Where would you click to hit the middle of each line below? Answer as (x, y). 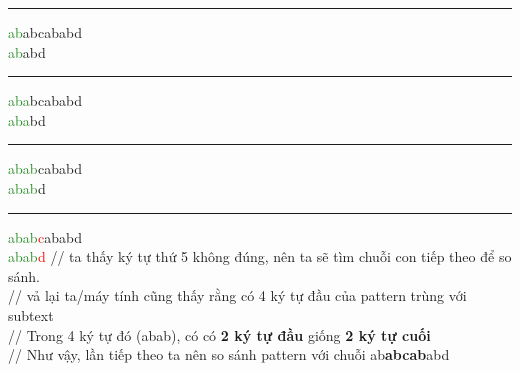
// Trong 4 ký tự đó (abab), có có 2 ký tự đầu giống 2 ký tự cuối (219, 334)
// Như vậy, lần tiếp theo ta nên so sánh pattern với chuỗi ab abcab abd (229, 354)
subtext (31, 314)
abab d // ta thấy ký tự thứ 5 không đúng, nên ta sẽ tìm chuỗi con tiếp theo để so (260, 256)
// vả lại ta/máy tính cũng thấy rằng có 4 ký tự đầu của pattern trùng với (237, 295)
